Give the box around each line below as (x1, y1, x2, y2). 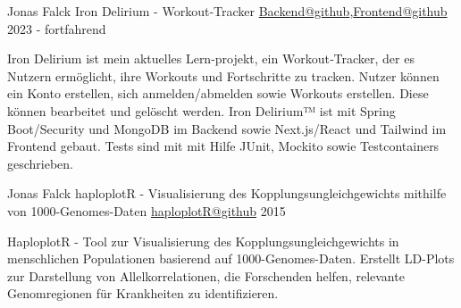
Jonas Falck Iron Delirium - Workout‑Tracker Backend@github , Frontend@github (7, 2, 448, 20)
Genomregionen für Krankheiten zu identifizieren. (7, 284, 279, 303)
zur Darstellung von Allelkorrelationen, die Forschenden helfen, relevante (7, 266, 405, 285)
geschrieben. (7, 154, 74, 172)
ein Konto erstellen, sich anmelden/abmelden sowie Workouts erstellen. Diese (7, 84, 429, 103)
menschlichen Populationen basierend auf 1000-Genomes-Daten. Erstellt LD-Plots (7, 249, 455, 268)
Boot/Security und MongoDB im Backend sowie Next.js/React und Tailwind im (7, 119, 447, 137)
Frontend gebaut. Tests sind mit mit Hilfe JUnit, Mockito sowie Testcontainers (7, 137, 440, 155)
